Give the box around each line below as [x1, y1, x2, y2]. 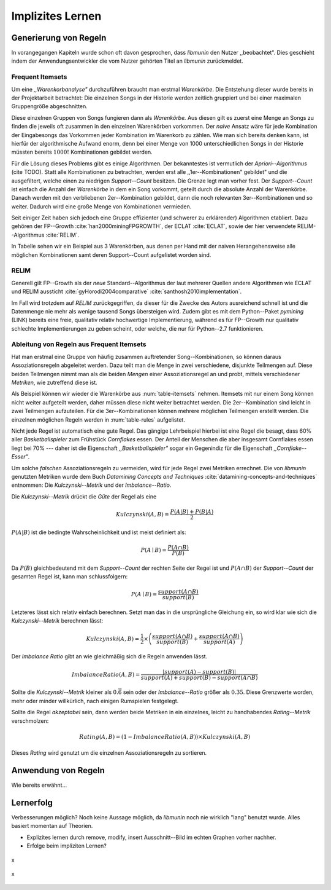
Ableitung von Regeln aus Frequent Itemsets [11, 340, 146, 349]
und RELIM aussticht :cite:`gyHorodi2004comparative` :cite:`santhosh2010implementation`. [11, 288, 242, 295]
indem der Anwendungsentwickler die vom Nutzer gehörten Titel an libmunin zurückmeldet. [11, 57, 243, 65]
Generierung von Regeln [11, 33, 107, 43]
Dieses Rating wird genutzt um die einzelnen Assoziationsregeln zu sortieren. [11, 749, 207, 757]
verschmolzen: [11, 717, 49, 725]
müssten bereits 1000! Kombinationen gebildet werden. [11, 148, 153, 156]
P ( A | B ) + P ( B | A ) [170, 508, 214, 515]
